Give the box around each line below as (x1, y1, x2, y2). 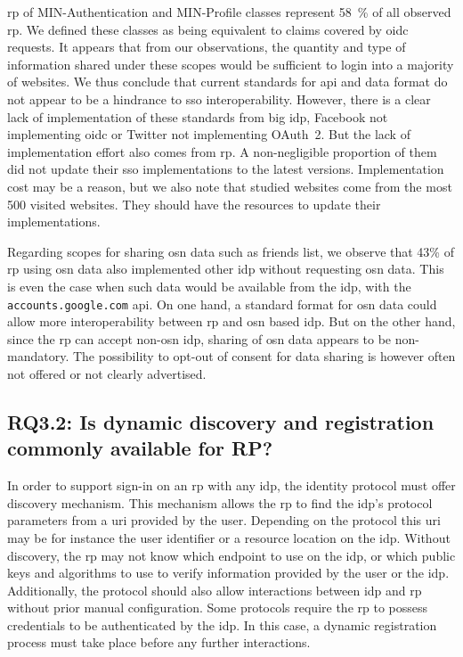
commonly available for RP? (7, 434, 273, 462)
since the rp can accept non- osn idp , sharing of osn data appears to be (7, 329, 392, 348)
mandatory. (7, 347, 69, 365)
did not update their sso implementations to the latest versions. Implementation (7, 160, 444, 178)
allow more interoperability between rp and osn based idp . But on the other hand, (7, 312, 456, 331)
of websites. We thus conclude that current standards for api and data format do (7, 72, 448, 91)
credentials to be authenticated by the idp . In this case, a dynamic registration (7, 615, 437, 634)
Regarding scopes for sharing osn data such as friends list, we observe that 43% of (7, 242, 454, 260)
